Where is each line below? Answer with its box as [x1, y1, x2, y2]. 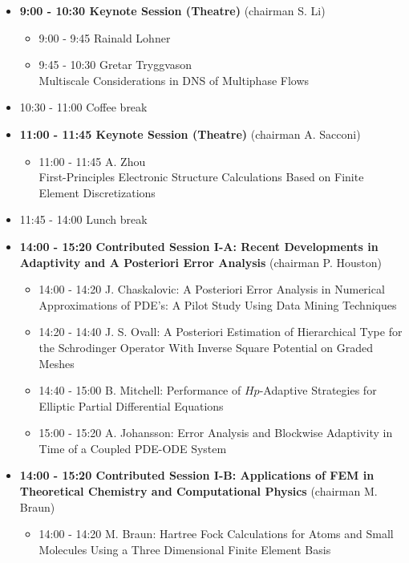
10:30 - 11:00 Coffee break [19, 99, 148, 115]
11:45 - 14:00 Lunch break [19, 211, 148, 228]
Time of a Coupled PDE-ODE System [38, 439, 227, 456]
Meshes [38, 354, 75, 371]
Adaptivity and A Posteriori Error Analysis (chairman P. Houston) [19, 253, 383, 270]
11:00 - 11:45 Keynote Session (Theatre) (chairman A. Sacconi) [19, 125, 361, 142]
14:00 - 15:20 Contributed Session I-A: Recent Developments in [19, 237, 379, 254]
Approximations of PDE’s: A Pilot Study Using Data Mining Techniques [38, 296, 397, 313]
